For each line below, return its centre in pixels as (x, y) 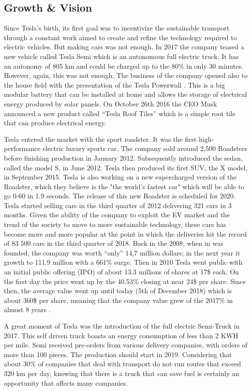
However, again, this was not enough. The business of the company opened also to (126, 75)
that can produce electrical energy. (55, 123)
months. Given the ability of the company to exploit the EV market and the (117, 215)
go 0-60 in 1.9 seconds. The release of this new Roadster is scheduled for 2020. (120, 196)
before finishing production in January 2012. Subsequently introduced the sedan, (123, 158)
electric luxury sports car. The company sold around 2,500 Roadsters (145, 148)
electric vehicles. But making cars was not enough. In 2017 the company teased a (124, 47)
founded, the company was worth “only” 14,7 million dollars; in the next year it (122, 252)
